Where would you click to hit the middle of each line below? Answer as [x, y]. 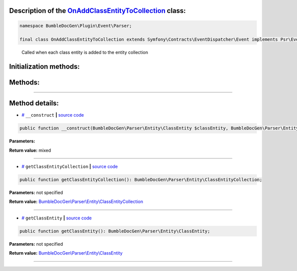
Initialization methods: [45, 67]
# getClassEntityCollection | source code [70, 167]
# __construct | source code [53, 115]
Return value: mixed [30, 150]
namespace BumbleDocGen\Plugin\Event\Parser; [76, 26]
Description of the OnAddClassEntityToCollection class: [98, 11]
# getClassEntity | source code [57, 218]
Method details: [34, 103]
